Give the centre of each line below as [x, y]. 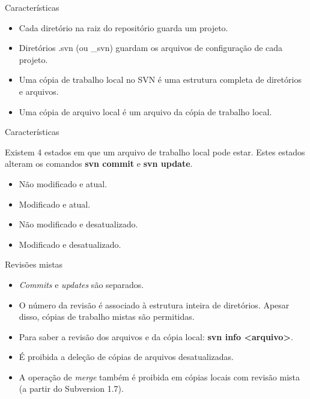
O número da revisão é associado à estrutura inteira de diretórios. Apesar [154, 304]
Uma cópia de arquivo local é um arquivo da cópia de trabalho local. [145, 111]
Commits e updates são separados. [81, 284]
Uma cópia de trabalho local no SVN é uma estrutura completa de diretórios [160, 79]
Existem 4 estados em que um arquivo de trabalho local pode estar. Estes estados [155, 151]
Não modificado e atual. [63, 183]
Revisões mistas [34, 264]
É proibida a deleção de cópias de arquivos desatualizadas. [126, 357]
